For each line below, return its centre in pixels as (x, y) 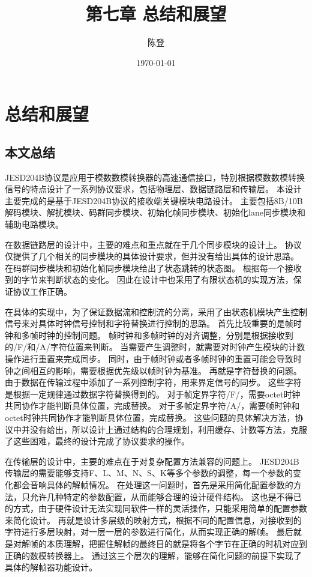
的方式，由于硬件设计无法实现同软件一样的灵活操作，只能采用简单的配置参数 (156, 508)
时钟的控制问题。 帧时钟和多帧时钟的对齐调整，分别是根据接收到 (166, 335)
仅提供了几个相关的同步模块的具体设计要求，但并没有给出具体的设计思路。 (152, 256)
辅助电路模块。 (34, 224)
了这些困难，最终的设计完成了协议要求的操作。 (97, 441)
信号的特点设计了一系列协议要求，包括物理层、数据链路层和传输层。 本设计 (153, 189)
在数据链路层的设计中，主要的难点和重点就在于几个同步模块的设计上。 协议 (153, 244)
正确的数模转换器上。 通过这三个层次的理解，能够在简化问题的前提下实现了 (153, 555)
